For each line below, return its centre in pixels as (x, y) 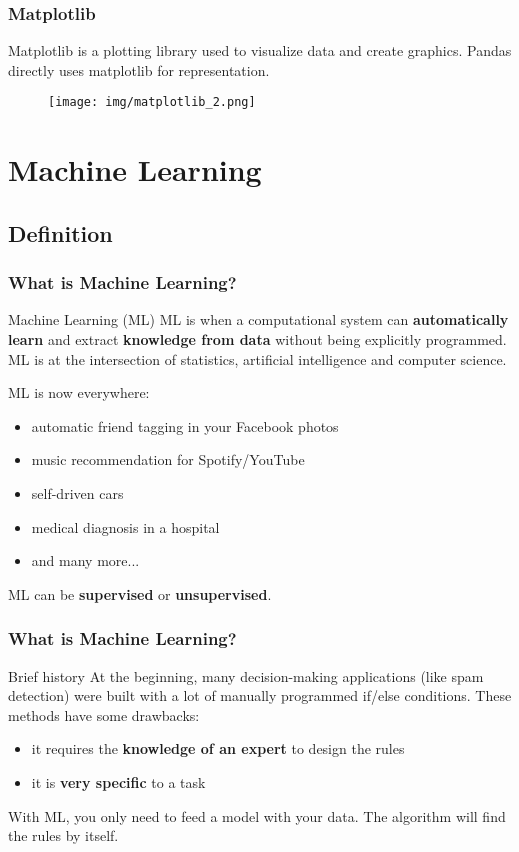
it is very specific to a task (118, 781)
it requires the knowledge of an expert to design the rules (218, 748)
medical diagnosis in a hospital (125, 526)
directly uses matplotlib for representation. (139, 69)
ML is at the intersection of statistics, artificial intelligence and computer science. (257, 358)
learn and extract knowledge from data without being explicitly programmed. (257, 339)
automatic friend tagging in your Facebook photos (185, 425)
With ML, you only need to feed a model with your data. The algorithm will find (257, 815)
